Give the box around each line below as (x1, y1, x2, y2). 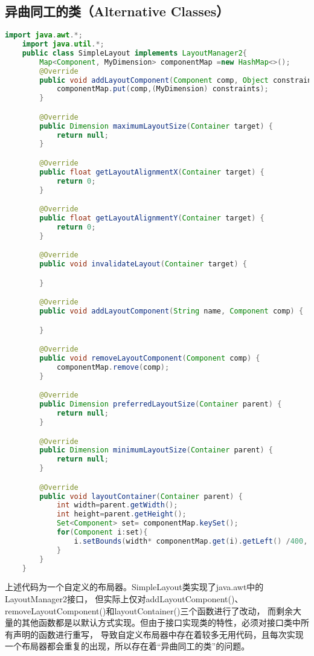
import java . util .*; (22, 40, 104, 49)
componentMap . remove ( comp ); (56, 362, 170, 371)
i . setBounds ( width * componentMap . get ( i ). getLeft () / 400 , (74, 536, 308, 545)
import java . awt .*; (5, 31, 83, 40)
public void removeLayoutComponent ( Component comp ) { (39, 354, 260, 363)
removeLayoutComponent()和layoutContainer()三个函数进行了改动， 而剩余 (5, 604, 293, 617)
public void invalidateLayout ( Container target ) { (39, 260, 248, 269)
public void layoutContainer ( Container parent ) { (39, 492, 243, 501)
